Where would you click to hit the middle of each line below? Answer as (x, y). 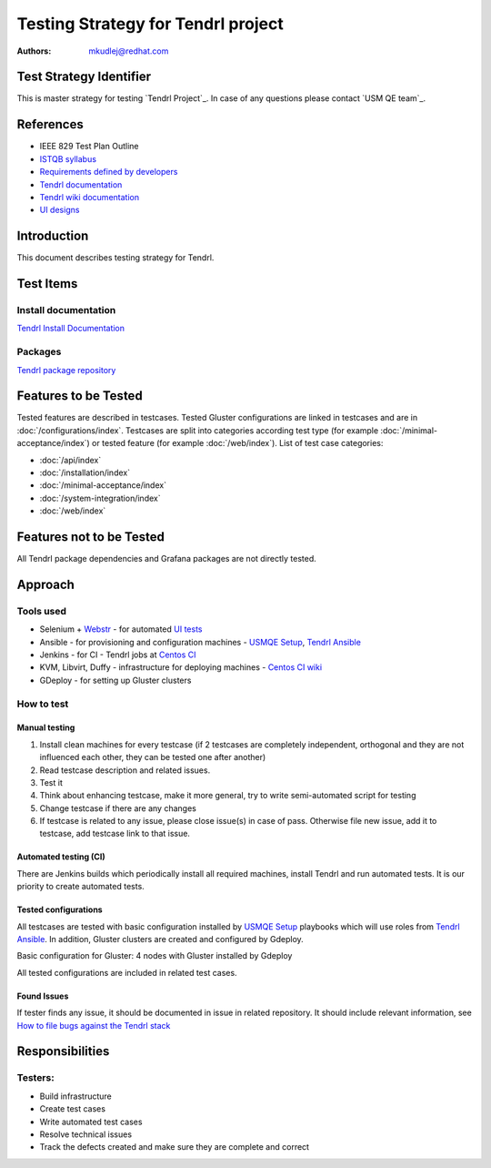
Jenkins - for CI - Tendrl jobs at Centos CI (118, 655)
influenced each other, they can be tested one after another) (153, 757)
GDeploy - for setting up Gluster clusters (115, 680)
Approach (45, 584)
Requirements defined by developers (109, 172)
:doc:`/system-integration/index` (100, 498)
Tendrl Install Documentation (71, 329)
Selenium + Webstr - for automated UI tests (121, 629)
